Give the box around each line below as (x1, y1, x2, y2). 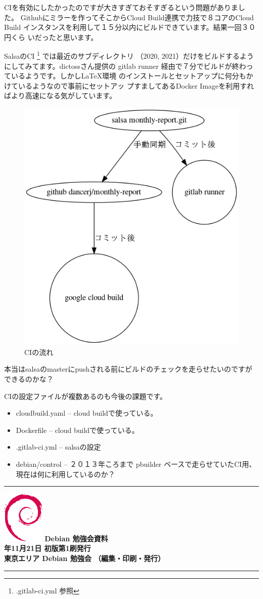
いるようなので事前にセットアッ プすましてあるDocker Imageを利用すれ (18, 80, 254, 91)
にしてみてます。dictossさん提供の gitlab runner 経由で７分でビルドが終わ (4, 60, 246, 71)
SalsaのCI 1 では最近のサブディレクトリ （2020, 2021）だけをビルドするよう (4, 49, 254, 61)
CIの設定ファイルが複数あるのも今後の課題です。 (4, 390, 167, 401)
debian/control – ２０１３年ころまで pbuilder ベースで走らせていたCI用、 (16, 459, 256, 469)
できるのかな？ (4, 374, 54, 384)
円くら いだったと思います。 (4, 31, 98, 42)
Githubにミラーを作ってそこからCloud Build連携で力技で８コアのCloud (20, 12, 254, 22)
